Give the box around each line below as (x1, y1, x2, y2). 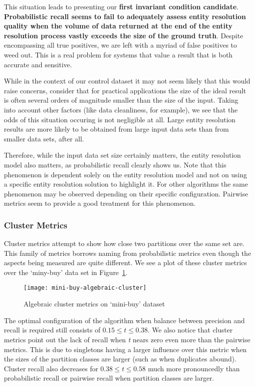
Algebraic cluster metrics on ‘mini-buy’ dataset (24, 299, 165, 309)
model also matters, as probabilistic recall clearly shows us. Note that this (4, 159, 227, 169)
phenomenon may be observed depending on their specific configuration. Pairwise (4, 188, 248, 198)
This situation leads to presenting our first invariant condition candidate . (4, 1, 239, 11)
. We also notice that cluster (148, 325, 233, 335)
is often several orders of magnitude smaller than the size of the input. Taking (4, 95, 238, 105)
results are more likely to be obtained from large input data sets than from (4, 124, 229, 134)
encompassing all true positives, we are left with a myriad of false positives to (4, 40, 237, 50)
